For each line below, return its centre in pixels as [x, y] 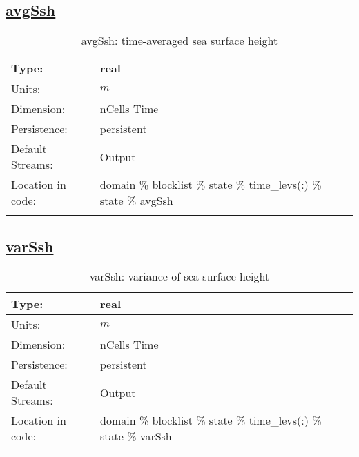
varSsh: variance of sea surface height [179, 276]
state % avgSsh [136, 201]
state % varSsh [136, 436]
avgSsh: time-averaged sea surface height [179, 41]
